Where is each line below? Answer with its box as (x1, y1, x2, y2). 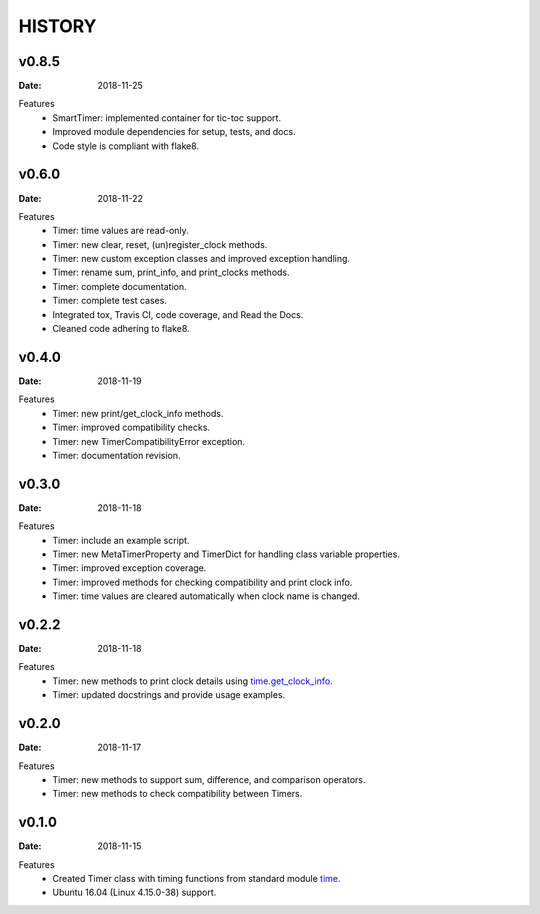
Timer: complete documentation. (52, 280, 187, 292)
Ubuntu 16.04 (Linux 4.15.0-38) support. (52, 886, 217, 899)
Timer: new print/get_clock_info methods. (52, 407, 224, 419)
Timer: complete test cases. (52, 295, 167, 307)
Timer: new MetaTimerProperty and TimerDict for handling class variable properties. (52, 548, 400, 560)
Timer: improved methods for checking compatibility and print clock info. (52, 576, 353, 588)
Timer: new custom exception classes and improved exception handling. (52, 253, 350, 265)
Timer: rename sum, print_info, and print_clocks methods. (52, 266, 290, 279)
